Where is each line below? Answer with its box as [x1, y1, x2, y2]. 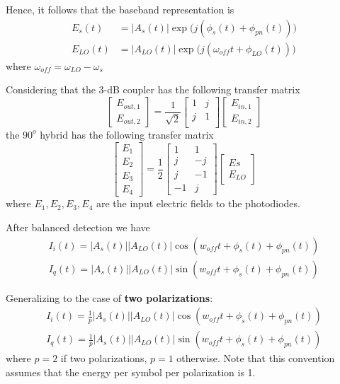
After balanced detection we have [6, 220, 150, 235]
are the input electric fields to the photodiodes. [96, 196, 300, 211]
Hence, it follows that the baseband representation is [6, 2, 234, 16]
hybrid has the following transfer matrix [40, 127, 214, 141]
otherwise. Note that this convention [176, 351, 335, 366]
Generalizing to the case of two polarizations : [6, 290, 213, 305]
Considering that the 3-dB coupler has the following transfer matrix [6, 82, 300, 97]
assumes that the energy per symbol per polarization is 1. [6, 364, 256, 379]
